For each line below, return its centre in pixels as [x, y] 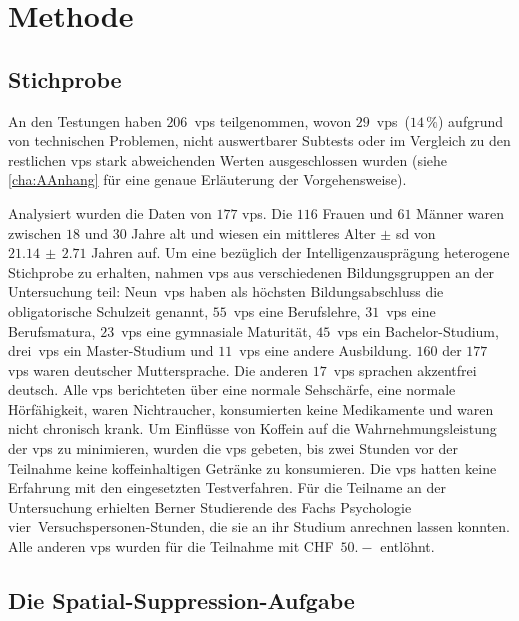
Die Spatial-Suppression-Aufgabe [181, 600]
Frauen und [357, 212]
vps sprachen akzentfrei [405, 369]
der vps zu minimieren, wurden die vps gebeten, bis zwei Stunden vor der [233, 448]
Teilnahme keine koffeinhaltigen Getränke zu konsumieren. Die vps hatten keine [252, 467]
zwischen [35, 232]
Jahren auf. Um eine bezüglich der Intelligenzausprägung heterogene [300, 252]
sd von [415, 232]
